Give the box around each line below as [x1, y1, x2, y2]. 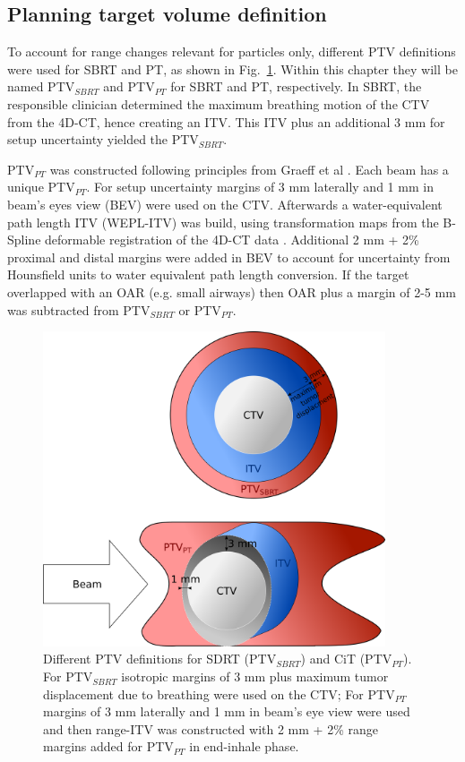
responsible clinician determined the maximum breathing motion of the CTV [7, 94, 430, 113]
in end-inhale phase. [189, 737, 299, 756]
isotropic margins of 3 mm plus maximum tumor [121, 667, 389, 686]
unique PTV [7, 177, 75, 196]
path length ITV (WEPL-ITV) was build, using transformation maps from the [7, 212, 439, 231]
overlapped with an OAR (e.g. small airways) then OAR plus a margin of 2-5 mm [7, 282, 456, 301]
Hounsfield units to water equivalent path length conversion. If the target [7, 265, 409, 284]
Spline [7, 230, 41, 249]
